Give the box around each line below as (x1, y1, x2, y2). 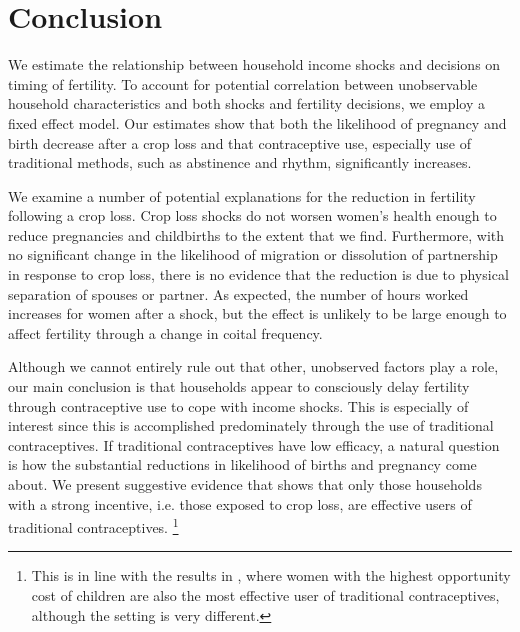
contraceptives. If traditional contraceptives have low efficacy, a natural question (8, 434, 500, 455)
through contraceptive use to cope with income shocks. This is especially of (8, 395, 469, 416)
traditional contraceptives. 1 (8, 514, 179, 537)
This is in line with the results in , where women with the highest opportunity (31, 565, 511, 586)
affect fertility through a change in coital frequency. (8, 322, 323, 343)
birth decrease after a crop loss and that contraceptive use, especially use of (8, 132, 472, 153)
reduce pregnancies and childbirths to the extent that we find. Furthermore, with (8, 224, 505, 245)
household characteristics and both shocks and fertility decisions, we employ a (8, 93, 486, 114)
